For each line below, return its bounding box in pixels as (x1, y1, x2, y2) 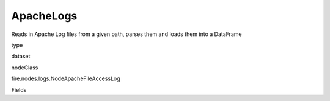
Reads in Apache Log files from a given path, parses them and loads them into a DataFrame (11, 30, 242, 38)
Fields (11, 86, 27, 94)
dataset (11, 52, 31, 60)
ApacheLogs (11, 9, 78, 23)
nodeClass (11, 64, 38, 71)
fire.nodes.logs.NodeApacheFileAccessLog (11, 75, 120, 82)
